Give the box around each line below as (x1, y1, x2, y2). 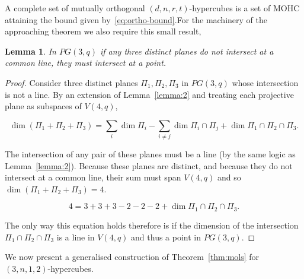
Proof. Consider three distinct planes (5, 76, 138, 88)
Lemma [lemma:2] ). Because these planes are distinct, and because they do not (5, 159, 293, 172)
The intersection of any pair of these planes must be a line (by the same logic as (5, 148, 296, 160)
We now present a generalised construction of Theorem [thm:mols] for (5, 251, 260, 263)
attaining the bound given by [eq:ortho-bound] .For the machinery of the (5, 13, 267, 26)
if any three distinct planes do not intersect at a (100, 45, 274, 57)
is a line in (56, 230, 95, 243)
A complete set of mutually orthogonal (5, 2, 145, 14)
